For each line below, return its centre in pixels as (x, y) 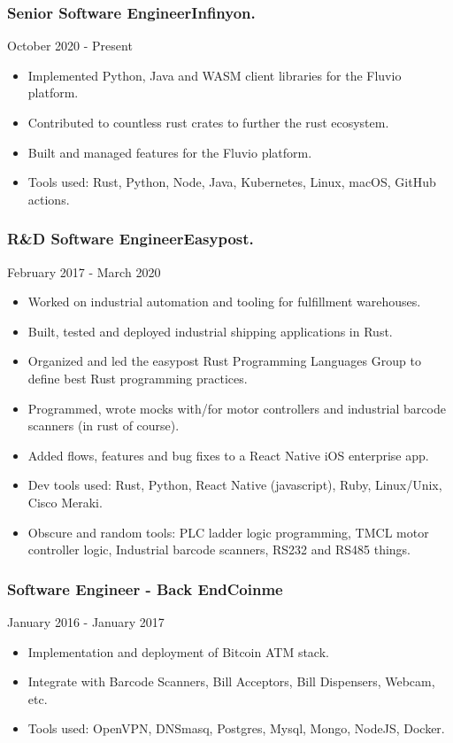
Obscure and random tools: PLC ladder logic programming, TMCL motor (228, 532)
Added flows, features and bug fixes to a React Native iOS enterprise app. (228, 455)
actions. (49, 199)
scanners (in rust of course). (104, 426)
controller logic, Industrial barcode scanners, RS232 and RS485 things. (219, 550)
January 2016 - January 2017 (86, 621)
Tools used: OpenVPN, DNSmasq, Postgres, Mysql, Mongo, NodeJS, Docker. (236, 728)
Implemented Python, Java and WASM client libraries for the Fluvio (215, 75)
